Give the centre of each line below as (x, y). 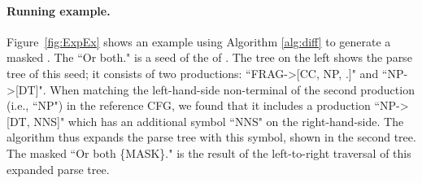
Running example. (59, 10)
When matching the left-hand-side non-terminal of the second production (232, 89)
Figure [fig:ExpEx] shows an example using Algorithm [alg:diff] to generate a (199, 41)
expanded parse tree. (58, 169)
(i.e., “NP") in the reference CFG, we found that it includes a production (189, 105)
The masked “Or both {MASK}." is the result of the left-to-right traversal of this (209, 152)
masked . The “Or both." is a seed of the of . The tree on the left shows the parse (209, 57)
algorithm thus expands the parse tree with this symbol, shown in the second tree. (211, 137)
